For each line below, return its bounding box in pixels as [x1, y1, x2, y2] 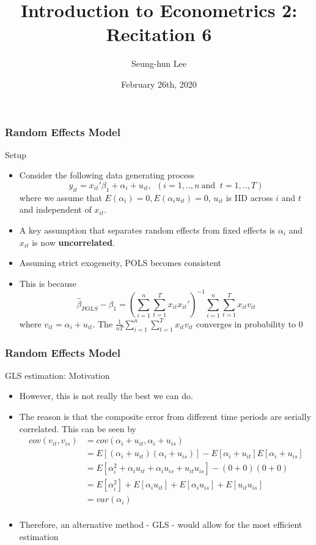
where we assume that [19, 191, 102, 204]
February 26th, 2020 [121, 77, 197, 90]
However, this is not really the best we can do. [19, 389, 193, 402]
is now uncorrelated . [32, 235, 115, 248]
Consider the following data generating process [19, 169, 194, 181]
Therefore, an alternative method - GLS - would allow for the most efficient [19, 518, 303, 531]
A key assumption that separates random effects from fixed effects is [19, 223, 276, 236]
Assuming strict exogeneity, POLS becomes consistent [19, 256, 222, 269]
